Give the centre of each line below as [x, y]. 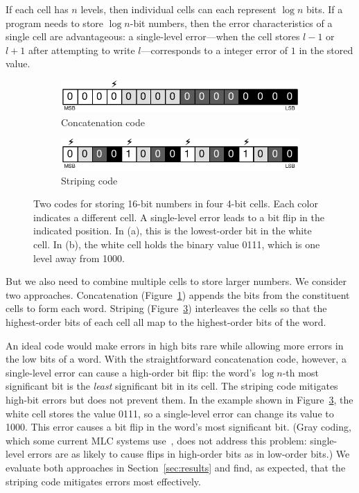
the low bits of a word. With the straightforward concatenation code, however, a [176, 359]
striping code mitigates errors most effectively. [103, 481]
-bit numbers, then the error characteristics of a [231, 23]
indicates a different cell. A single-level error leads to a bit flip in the [179, 217]
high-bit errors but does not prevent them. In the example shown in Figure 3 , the [179, 399]
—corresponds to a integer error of [214, 50]
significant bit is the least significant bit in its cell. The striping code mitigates [172, 386]
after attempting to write [81, 50]
